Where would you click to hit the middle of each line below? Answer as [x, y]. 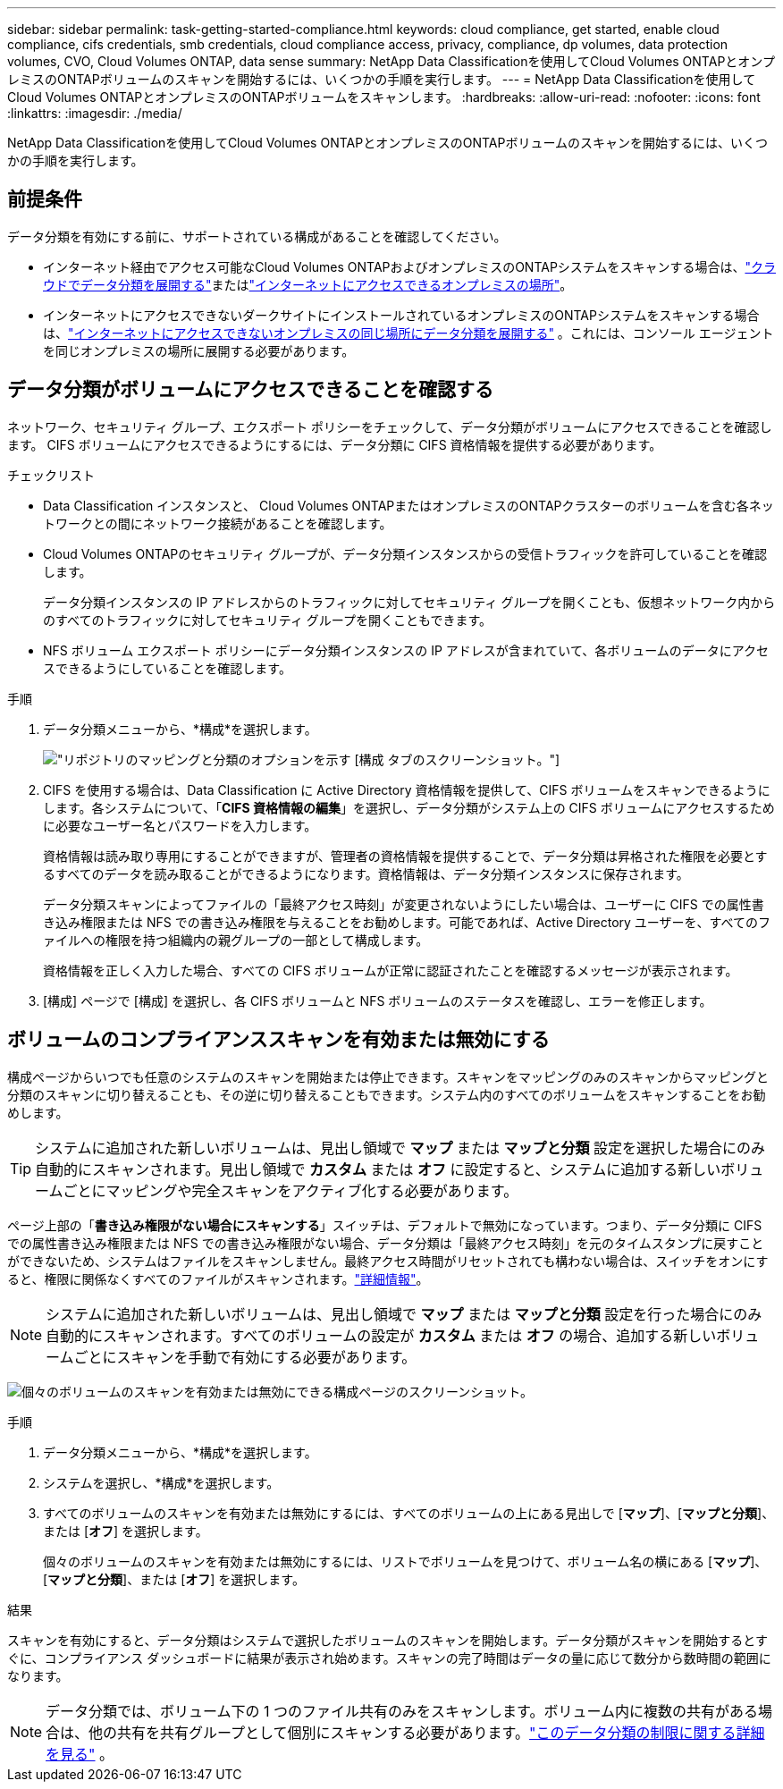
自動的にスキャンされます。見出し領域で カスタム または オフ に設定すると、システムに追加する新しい [378, 1169]
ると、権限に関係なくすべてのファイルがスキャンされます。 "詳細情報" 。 [218, 1278]
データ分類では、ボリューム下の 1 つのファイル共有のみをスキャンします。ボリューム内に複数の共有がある [402, 1711]
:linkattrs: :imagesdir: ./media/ [95, 113]
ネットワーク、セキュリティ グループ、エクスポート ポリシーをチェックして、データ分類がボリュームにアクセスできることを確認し [390, 426]
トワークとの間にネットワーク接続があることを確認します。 [218, 523]
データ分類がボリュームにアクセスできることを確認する [250, 390]
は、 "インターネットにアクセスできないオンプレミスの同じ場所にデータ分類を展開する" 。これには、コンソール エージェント [408, 333]
